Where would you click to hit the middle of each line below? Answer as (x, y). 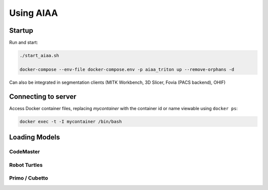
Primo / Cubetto (29, 178)
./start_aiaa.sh (39, 56)
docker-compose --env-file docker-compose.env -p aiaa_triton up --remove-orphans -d (127, 69)
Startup (21, 31)
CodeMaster (25, 152)
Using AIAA (33, 13)
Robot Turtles (26, 165)
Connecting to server (43, 96)
